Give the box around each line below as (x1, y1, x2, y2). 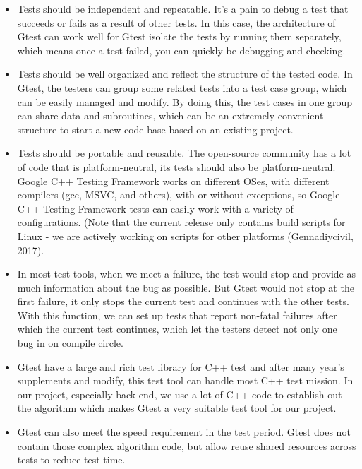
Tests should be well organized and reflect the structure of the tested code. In (17, 66, 353, 81)
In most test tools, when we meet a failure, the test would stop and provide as (17, 266, 356, 281)
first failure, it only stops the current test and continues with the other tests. (17, 294, 349, 309)
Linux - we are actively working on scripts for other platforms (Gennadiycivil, (17, 228, 354, 243)
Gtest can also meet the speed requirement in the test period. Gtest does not (17, 425, 351, 439)
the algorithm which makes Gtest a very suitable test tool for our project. (17, 400, 337, 415)
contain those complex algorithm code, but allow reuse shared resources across (17, 438, 356, 453)
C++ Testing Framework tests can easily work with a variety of (17, 201, 294, 215)
